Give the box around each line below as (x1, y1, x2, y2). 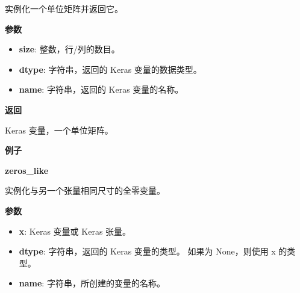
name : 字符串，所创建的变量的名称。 (19, 277, 165, 289)
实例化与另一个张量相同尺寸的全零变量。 (5, 184, 165, 197)
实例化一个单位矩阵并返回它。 (5, 2, 123, 14)
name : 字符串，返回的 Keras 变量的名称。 (19, 83, 184, 96)
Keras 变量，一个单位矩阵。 (5, 123, 113, 136)
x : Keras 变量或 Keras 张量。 (19, 224, 131, 237)
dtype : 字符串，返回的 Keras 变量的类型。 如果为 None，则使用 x (19, 245, 276, 258)
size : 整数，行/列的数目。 (19, 43, 120, 55)
